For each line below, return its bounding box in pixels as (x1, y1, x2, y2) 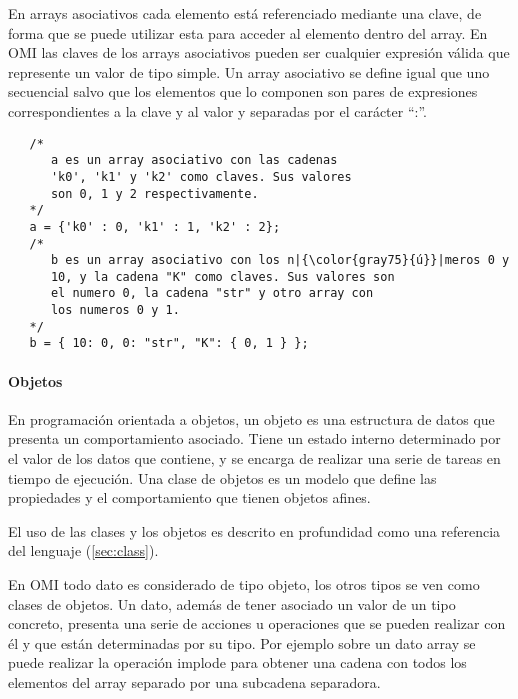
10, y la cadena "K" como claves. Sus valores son (50, 269, 395, 284)
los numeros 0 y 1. (50, 303, 180, 318)
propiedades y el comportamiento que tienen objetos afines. (8, 487, 371, 508)
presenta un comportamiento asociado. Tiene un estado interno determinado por (8, 428, 501, 449)
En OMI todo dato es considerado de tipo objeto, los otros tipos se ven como (8, 574, 480, 595)
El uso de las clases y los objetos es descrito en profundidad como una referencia (8, 520, 501, 541)
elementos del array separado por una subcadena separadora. (8, 672, 381, 693)
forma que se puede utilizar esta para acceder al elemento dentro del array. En (8, 22, 488, 43)
